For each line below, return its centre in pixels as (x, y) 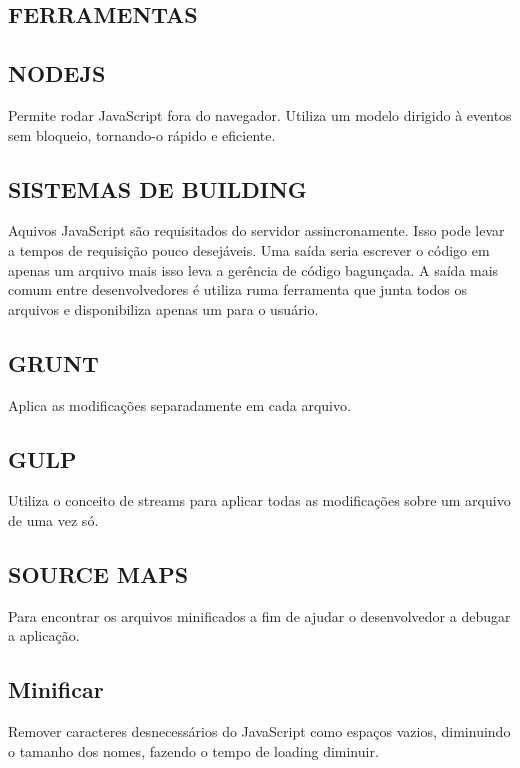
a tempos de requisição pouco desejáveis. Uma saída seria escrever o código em (249, 249)
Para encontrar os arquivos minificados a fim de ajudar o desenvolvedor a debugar (259, 615)
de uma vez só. (53, 519)
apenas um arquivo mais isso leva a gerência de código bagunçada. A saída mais (253, 269)
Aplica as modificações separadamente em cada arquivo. (179, 404)
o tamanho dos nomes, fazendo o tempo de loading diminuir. (193, 750)
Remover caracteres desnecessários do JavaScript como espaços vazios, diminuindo (259, 731)
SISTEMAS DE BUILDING (157, 188)
